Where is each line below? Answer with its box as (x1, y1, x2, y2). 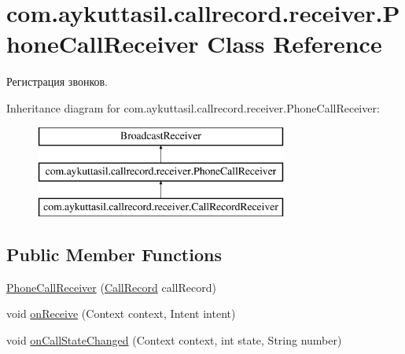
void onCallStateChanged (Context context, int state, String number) (6, 331, 342, 348)
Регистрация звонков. (6, 73, 108, 90)
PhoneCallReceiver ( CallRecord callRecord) (6, 278, 216, 295)
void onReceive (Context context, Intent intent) (6, 305, 236, 322)
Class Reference (207, 28, 382, 60)
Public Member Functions (6, 242, 222, 266)
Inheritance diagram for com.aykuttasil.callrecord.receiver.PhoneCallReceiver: (6, 99, 380, 116)
